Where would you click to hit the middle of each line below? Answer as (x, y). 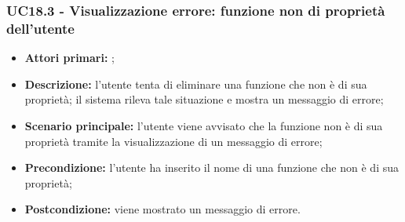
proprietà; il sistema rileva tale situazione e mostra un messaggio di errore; (204, 99)
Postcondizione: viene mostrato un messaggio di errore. (162, 209)
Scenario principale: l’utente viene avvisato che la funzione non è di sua (204, 125)
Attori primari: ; (69, 58)
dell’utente (40, 28)
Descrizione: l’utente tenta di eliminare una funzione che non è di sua (196, 84)
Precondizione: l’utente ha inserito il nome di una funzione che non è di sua (212, 167)
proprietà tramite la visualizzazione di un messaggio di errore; (173, 141)
